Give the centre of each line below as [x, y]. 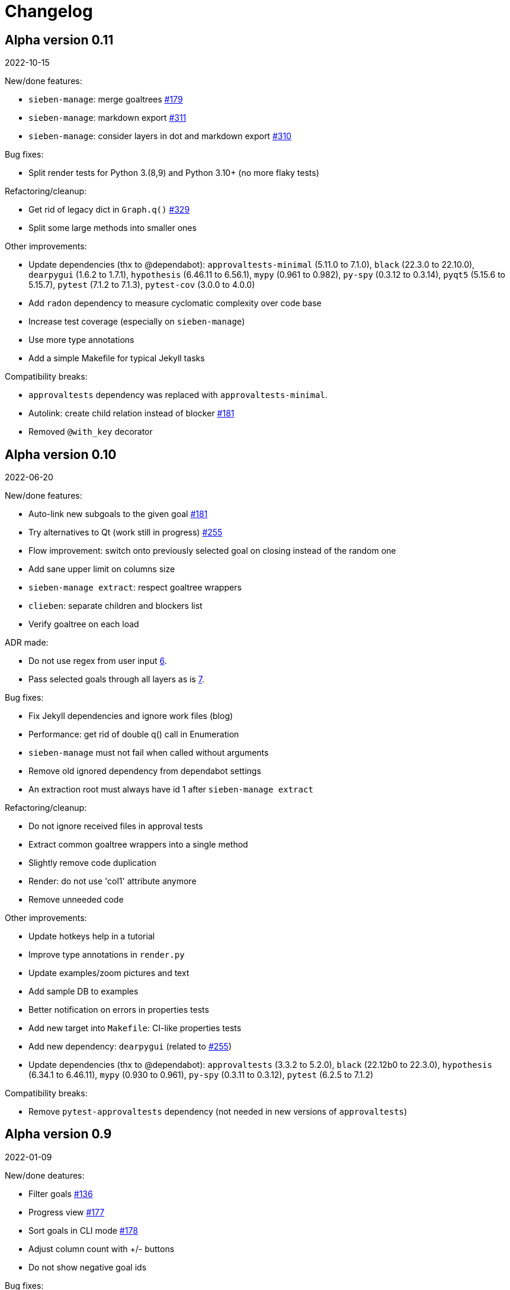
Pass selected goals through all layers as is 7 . [116, 679]
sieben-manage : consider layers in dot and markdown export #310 [160, 136]
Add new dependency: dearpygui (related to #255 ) [130, 1047]
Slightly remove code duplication [92, 863]
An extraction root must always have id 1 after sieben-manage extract [171, 790]
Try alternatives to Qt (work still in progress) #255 [126, 532]
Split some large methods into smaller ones [113, 228]
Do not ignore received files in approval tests [116, 826]
